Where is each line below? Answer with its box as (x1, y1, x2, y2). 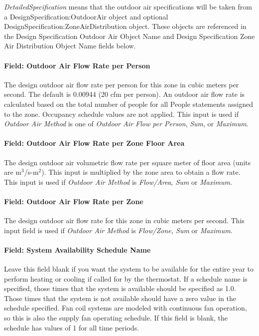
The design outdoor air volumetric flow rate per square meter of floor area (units (4, 157, 251, 167)
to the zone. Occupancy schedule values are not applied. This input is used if (4, 108, 239, 119)
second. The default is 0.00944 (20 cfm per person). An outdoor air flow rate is (4, 89, 245, 99)
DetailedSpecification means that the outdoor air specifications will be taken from (4, 1, 252, 11)
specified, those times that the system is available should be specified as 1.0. (4, 283, 236, 294)
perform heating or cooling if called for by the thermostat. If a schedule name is (4, 273, 248, 284)
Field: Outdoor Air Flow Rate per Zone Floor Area (4, 138, 185, 148)
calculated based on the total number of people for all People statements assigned (4, 98, 253, 109)
